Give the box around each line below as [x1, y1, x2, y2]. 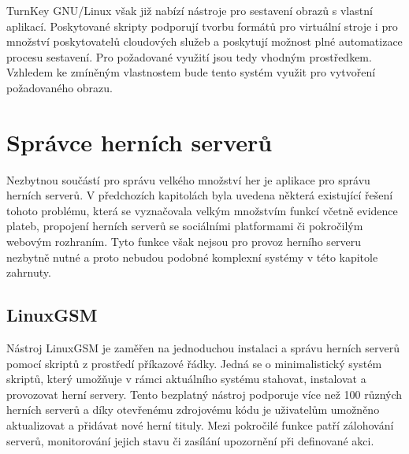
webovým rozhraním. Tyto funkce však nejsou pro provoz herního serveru [6, 233, 362, 250]
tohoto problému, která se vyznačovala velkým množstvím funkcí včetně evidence [6, 202, 398, 218]
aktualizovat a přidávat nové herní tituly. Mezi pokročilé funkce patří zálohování [6, 417, 394, 434]
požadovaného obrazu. [6, 79, 113, 95]
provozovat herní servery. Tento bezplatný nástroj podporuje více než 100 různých [6, 385, 403, 402]
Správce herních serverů [6, 125, 273, 158]
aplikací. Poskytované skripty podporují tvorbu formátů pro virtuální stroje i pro [6, 17, 398, 34]
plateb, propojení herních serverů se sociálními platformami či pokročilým [6, 218, 363, 234]
